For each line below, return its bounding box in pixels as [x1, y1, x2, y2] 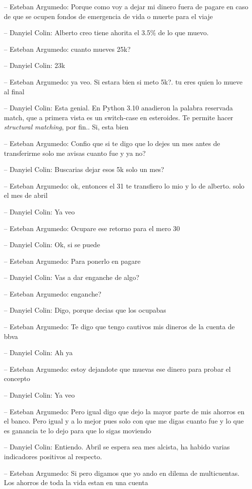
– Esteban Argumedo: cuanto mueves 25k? [4, 43, 131, 54]
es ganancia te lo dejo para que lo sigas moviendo [4, 425, 152, 435]
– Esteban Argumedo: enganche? [4, 288, 101, 298]
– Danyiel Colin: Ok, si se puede [4, 239, 100, 250]
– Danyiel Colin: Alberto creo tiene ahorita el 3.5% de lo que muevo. [4, 27, 209, 38]
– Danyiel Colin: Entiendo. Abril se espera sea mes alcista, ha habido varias [4, 442, 230, 452]
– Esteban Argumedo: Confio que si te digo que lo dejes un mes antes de [4, 138, 220, 148]
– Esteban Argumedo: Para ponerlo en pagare [4, 255, 141, 266]
